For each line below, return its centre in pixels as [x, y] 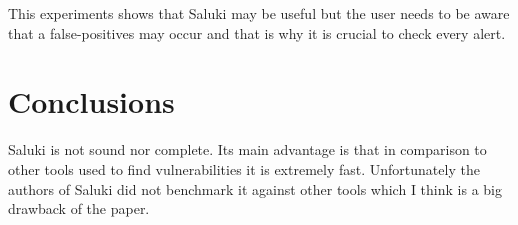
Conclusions [91, 101]
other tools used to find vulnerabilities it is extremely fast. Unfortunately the [244, 168]
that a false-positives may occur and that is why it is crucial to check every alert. [257, 32]
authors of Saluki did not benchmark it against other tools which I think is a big [255, 188]
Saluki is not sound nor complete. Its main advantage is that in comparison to [247, 149]
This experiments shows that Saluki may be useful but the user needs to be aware [259, 13]
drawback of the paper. [79, 208]
